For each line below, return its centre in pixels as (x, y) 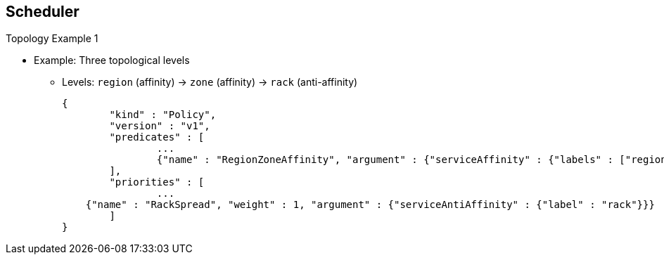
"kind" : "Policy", (163, 115)
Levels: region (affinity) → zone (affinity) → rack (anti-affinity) (210, 82)
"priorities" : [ (157, 182)
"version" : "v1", (160, 126)
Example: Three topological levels (112, 60)
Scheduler (43, 12)
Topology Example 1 (52, 39)
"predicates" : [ (157, 137)
